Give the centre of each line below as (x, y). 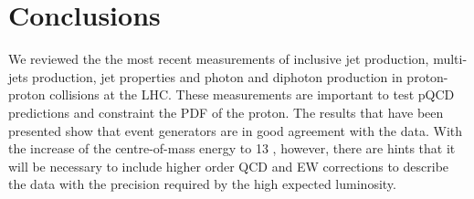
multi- (450, 59)
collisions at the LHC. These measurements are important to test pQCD (252, 94)
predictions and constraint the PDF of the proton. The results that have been (226, 112)
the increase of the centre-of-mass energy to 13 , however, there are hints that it (232, 148)
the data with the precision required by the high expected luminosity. (202, 184)
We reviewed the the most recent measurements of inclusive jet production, (219, 59)
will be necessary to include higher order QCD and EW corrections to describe (229, 166)
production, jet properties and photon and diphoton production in (217, 76)
